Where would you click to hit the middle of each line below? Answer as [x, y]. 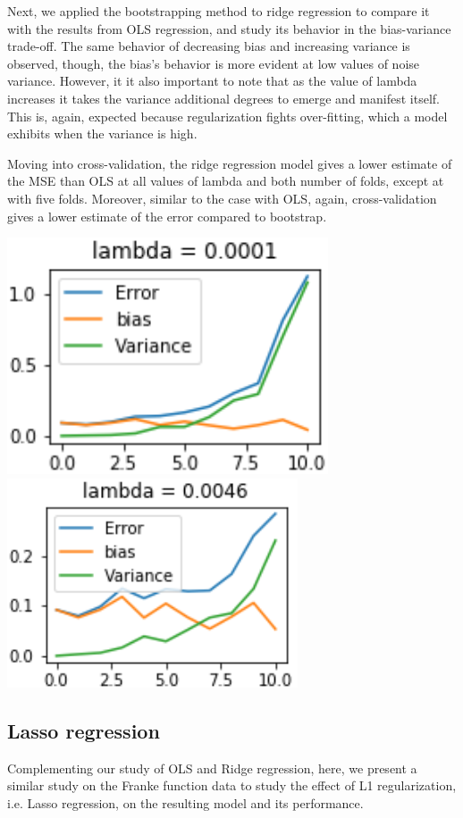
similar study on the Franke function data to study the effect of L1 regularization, [232, 785]
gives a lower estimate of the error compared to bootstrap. [167, 216]
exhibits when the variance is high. [102, 134]
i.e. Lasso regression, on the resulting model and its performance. [185, 802]
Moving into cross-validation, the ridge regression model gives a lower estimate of [230, 163]
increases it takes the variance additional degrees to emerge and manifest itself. [223, 98]
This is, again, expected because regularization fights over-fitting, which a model [227, 116]
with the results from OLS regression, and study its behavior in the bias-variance [229, 28]
